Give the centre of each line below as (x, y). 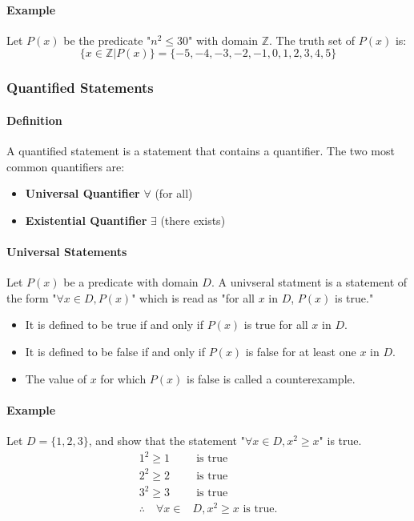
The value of (56, 378)
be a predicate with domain (131, 282)
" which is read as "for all (193, 297)
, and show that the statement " (167, 440)
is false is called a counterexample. (271, 378)
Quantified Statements (80, 88)
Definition (34, 120)
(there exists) (193, 220)
